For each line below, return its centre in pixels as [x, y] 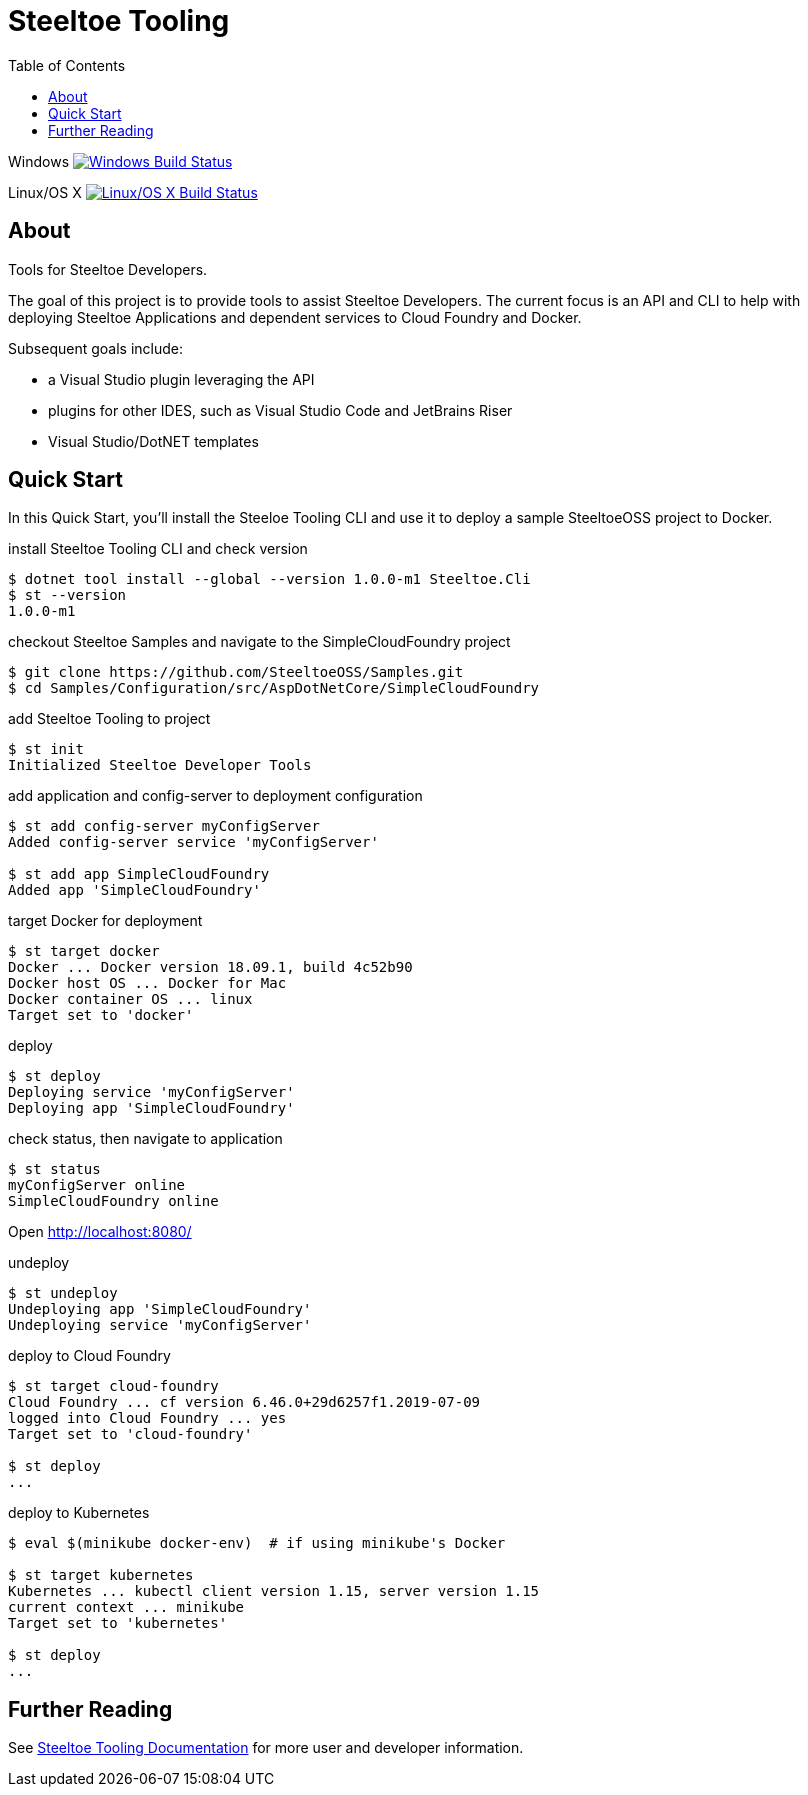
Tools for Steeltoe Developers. [108, 269]
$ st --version [67, 595]
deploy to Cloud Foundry [89, 1356]
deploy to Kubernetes [79, 1513]
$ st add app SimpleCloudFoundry [139, 874]
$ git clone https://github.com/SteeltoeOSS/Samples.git [236, 672]
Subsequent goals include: [95, 348]
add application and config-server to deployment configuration [215, 796]
